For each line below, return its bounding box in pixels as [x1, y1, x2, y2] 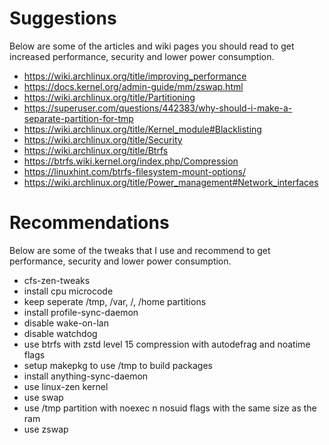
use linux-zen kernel [23, 380, 109, 392]
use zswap [23, 423, 69, 435]
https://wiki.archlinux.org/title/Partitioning [23, 91, 196, 103]
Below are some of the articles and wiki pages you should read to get [9, 40, 295, 52]
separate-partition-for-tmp [23, 112, 134, 124]
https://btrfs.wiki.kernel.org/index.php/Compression [23, 155, 239, 167]
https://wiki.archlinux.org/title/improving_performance [23, 70, 247, 82]
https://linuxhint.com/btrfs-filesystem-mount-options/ [23, 165, 246, 177]
